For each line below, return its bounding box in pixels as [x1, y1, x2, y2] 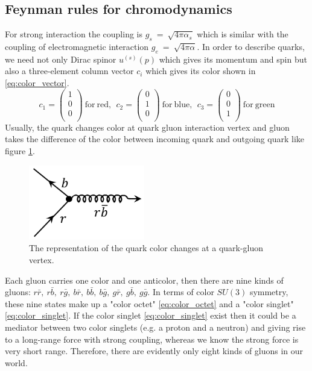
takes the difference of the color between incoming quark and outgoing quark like [5, 132, 305, 145]
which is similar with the [197, 28, 288, 40]
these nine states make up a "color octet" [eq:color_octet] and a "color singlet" [5, 297, 294, 310]
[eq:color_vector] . [5, 76, 69, 89]
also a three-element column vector [5, 64, 134, 77]
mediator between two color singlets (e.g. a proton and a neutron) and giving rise [5, 320, 306, 333]
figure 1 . [5, 144, 35, 157]
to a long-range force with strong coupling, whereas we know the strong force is [5, 332, 299, 345]
